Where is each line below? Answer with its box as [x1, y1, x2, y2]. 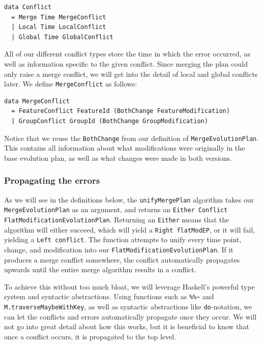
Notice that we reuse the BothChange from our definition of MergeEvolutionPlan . [4, 132, 259, 143]
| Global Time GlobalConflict [11, 33, 113, 41]
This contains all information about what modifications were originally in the [4, 142, 245, 153]
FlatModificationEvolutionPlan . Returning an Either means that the [4, 214, 229, 224]
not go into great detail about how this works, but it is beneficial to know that [4, 321, 249, 332]
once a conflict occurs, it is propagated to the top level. [4, 331, 177, 341]
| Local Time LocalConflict [11, 23, 106, 31]
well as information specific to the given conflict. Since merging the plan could [4, 58, 248, 69]
